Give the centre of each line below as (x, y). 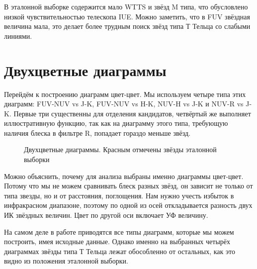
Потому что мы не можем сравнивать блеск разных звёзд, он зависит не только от (128, 186)
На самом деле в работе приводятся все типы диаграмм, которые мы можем (119, 231)
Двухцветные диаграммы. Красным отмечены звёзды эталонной (120, 149)
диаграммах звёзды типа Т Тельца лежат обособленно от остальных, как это (120, 251)
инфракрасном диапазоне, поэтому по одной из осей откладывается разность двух (128, 205)
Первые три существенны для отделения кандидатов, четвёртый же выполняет (132, 113)
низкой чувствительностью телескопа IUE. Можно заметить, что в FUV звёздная (127, 16)
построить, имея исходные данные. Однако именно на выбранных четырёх (117, 241)
